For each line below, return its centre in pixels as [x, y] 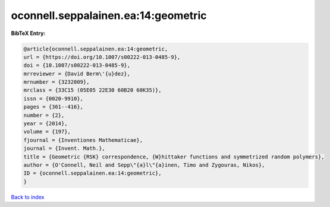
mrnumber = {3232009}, [56, 82]
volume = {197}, [47, 132]
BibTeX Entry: [28, 33]
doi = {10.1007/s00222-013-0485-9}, [77, 66]
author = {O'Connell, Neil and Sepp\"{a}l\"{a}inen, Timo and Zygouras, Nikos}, [144, 165]
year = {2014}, [45, 124]
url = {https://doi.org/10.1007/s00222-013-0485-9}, [102, 57]
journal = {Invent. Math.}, [64, 149]
